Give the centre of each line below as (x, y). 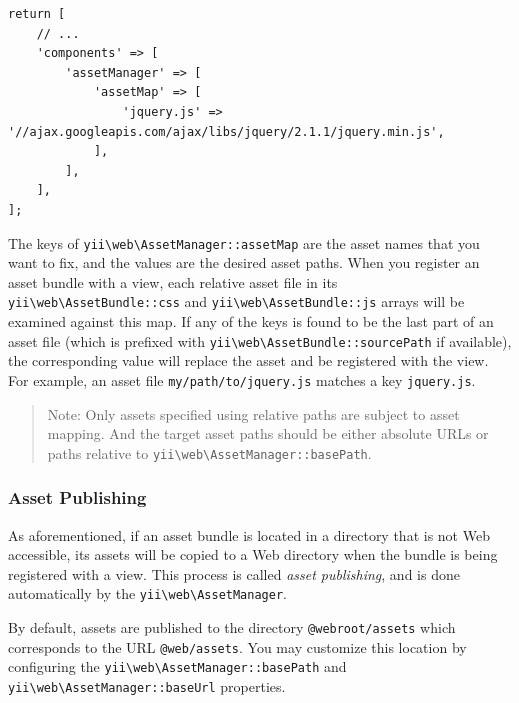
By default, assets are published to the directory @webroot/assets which (232, 627)
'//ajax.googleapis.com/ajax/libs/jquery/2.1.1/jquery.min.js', (226, 131)
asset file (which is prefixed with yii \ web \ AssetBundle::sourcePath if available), (260, 340)
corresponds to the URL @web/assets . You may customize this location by (237, 646)
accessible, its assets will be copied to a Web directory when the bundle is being (253, 554)
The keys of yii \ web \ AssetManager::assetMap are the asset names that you (244, 242)
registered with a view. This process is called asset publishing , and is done (234, 573)
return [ (37, 14)
